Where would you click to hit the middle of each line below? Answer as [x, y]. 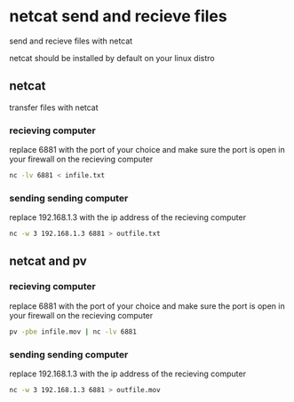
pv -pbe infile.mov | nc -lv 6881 [73, 331]
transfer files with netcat [54, 107]
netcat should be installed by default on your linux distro [112, 58]
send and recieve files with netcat [71, 41]
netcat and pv [48, 261]
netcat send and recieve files [119, 16]
